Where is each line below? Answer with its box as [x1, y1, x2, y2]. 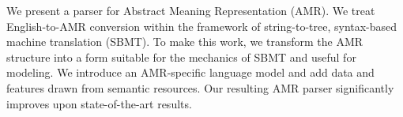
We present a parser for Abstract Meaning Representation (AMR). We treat [6, 2, 375, 18]
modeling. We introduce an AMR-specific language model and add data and [6, 64, 375, 81]
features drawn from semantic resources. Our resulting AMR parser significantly [6, 79, 394, 96]
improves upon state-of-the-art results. [6, 95, 192, 111]
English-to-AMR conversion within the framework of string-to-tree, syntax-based [6, 17, 397, 34]
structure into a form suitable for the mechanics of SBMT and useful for [6, 48, 356, 65]
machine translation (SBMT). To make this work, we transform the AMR [6, 33, 363, 50]
